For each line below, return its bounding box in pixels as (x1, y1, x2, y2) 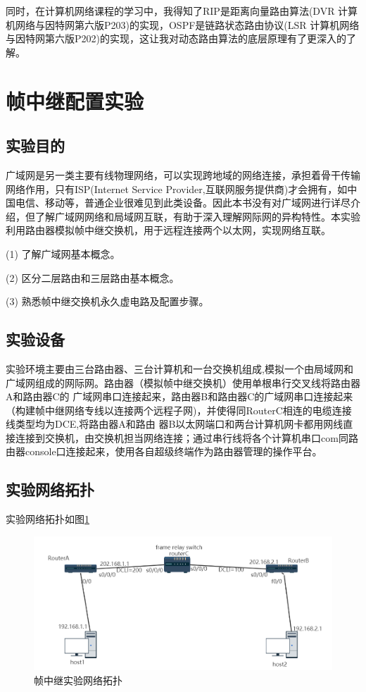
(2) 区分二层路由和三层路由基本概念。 (6, 270, 179, 285)
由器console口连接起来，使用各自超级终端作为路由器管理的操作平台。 (6, 444, 322, 459)
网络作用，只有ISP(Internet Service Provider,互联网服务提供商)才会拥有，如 (6, 181, 348, 196)
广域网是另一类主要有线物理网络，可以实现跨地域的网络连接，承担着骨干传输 (6, 167, 360, 182)
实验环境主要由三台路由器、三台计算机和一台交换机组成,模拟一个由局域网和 (6, 361, 353, 376)
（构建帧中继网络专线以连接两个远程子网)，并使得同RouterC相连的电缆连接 (6, 402, 352, 417)
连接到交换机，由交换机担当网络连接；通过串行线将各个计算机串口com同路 (15, 430, 358, 445)
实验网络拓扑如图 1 (6, 512, 89, 526)
